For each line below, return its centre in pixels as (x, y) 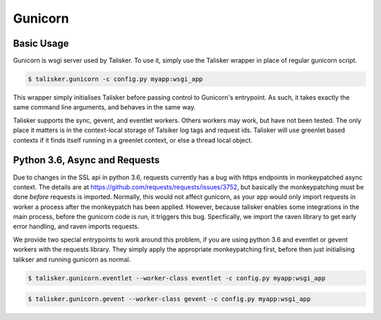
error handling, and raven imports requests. (76, 227)
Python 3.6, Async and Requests (86, 160)
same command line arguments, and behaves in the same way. (104, 107)
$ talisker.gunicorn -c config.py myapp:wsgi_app (115, 79)
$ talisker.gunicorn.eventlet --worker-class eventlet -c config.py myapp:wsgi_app (177, 278)
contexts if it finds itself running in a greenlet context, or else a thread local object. (133, 140)
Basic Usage (41, 43)
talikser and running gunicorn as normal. (72, 259)
